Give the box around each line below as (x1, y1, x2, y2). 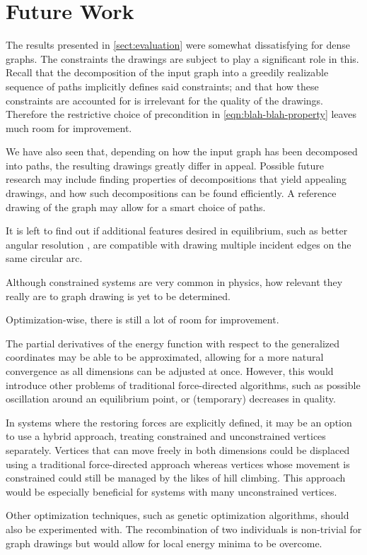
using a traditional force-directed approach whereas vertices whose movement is (6, 456, 350, 471)
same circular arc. (6, 251, 83, 265)
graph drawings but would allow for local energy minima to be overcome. (6, 535, 322, 550)
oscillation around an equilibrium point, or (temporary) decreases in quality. (6, 391, 336, 406)
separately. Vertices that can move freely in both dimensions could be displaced (6, 442, 350, 457)
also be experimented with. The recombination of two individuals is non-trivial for (6, 521, 362, 536)
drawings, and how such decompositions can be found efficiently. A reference (6, 186, 337, 201)
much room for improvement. (6, 120, 132, 135)
